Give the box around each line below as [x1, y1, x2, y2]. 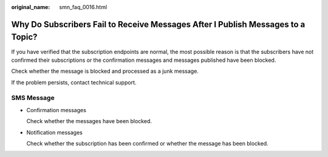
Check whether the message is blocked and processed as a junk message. [11, 67, 199, 75]
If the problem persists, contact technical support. [11, 79, 137, 86]
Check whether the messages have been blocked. [26, 118, 152, 125]
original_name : [11, 4, 50, 10]
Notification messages [26, 129, 83, 136]
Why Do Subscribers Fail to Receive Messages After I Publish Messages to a [11, 19, 306, 30]
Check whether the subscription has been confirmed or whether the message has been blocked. [26, 139, 268, 147]
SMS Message [11, 94, 55, 102]
